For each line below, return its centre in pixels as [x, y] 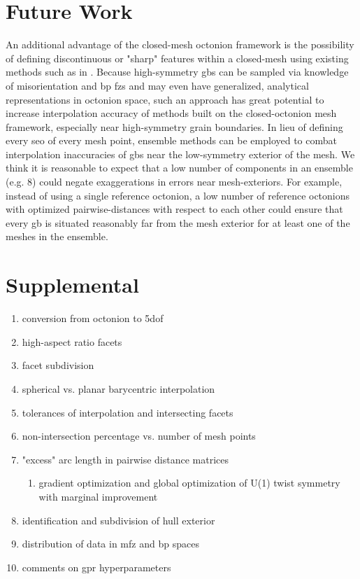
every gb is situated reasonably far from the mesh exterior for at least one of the [178, 222]
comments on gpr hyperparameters [96, 567]
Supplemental [72, 285]
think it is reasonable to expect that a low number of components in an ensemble [179, 168]
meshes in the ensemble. [57, 236]
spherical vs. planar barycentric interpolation [118, 388]
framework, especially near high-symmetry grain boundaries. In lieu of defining [174, 126]
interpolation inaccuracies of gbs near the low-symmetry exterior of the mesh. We [180, 154]
